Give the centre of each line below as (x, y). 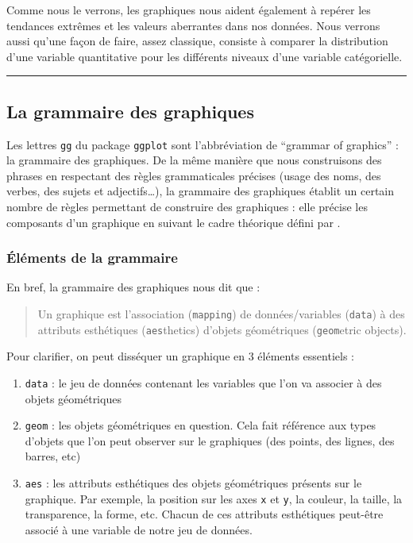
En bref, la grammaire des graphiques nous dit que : (133, 287)
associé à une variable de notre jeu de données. (139, 529)
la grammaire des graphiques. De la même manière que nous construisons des (194, 160)
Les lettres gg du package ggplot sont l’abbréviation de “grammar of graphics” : (203, 144)
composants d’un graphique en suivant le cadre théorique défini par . (174, 222)
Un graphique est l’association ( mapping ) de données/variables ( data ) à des (221, 314)
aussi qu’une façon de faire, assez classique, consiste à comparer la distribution (197, 41)
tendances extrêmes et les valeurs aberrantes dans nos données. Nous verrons (193, 25)
